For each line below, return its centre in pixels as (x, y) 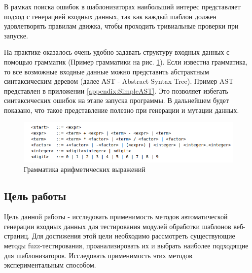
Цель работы (35, 196)
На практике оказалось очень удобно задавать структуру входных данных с (117, 52)
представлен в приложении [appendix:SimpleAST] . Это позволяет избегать (116, 90)
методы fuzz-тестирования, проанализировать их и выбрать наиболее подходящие (126, 245)
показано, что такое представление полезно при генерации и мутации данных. (122, 110)
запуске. (16, 35)
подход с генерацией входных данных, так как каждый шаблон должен (110, 16)
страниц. (17, 236)
